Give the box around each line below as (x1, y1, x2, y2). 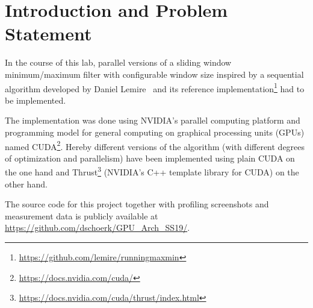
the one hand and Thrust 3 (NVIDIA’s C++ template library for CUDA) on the (5, 164, 299, 178)
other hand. (5, 177, 48, 190)
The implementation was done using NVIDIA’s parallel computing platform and (5, 114, 300, 127)
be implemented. (5, 93, 66, 106)
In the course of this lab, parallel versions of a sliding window (5, 56, 232, 69)
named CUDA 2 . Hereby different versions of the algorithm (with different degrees (5, 138, 305, 152)
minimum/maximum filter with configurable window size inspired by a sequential (5, 68, 304, 80)
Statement (5, 21, 92, 46)
